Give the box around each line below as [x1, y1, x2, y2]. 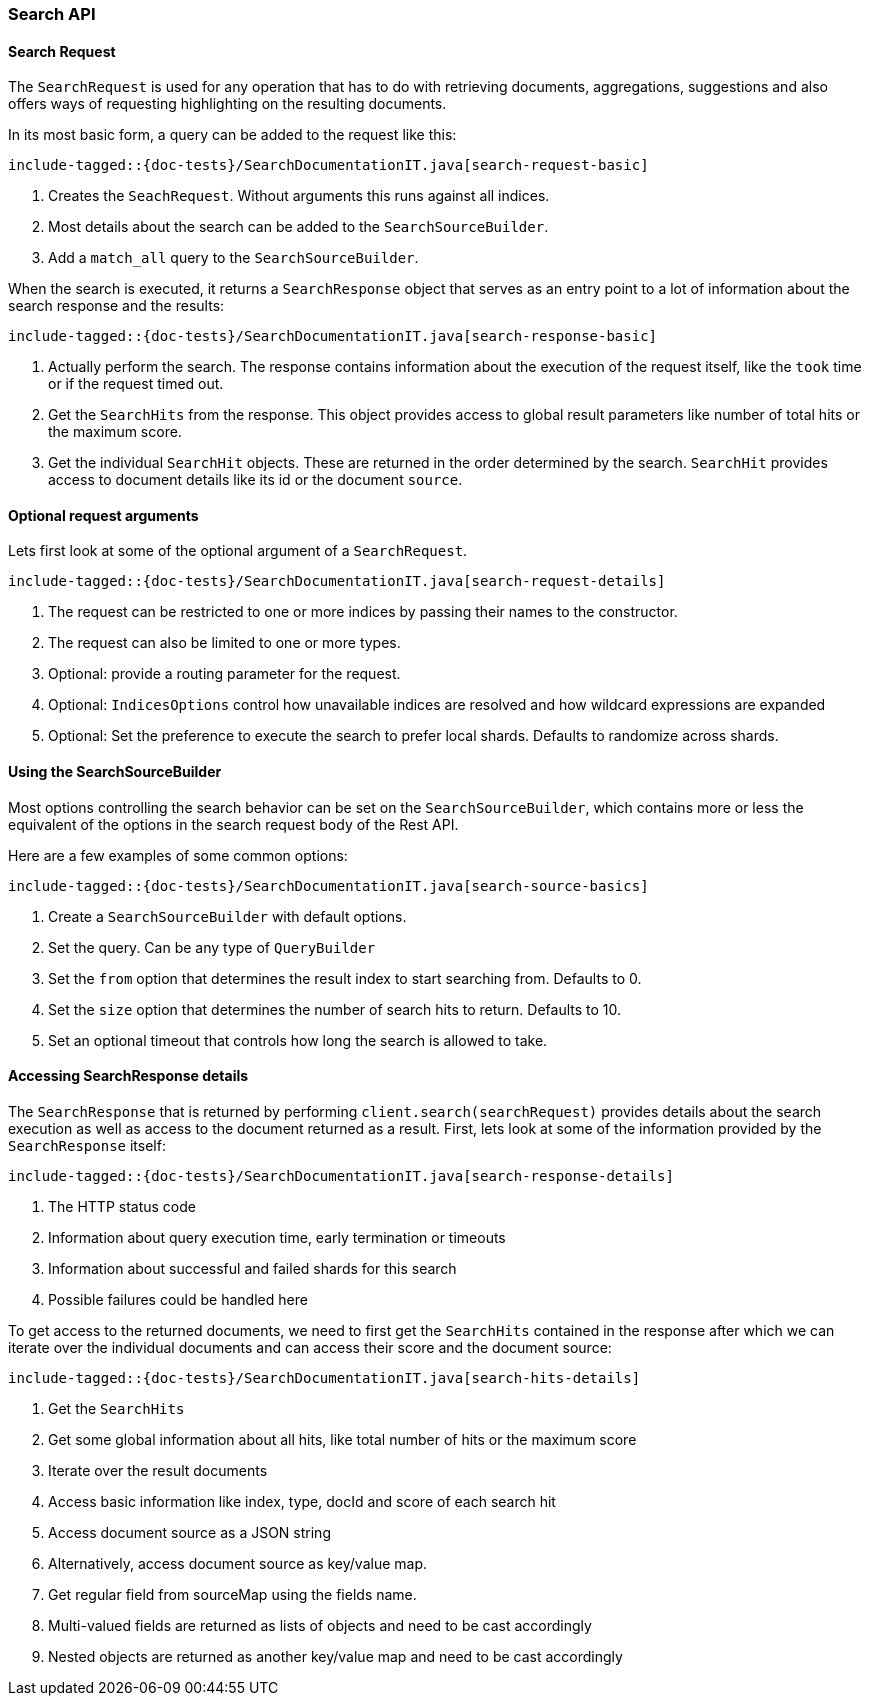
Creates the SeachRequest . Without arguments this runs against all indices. [48, 187, 550, 205]
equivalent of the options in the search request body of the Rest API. [8, 815, 459, 833]
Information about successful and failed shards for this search [48, 1259, 457, 1277]
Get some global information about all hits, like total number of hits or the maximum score [48, 1430, 637, 1448]
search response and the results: [8, 297, 225, 315]
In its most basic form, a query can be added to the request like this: [8, 126, 457, 144]
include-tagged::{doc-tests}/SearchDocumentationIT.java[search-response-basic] [8, 328, 658, 345]
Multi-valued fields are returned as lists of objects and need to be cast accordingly [48, 1616, 592, 1634]
